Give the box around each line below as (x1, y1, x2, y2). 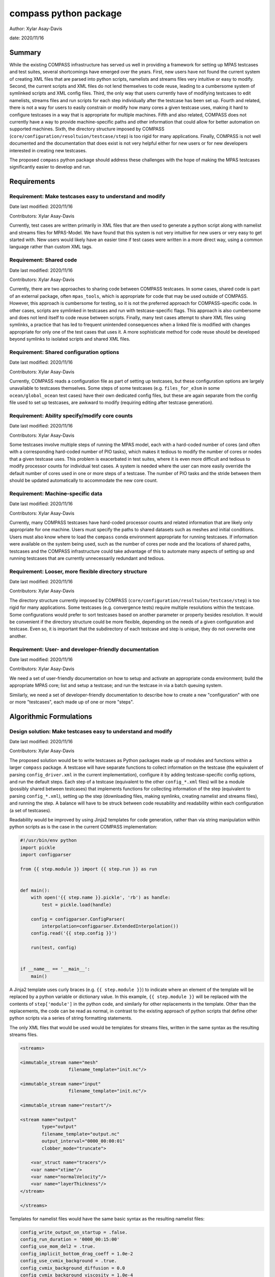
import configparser (20, 852, 71, 858)
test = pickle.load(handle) (41, 902, 112, 908)
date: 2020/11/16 (9, 35, 44, 41)
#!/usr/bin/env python (20, 838, 77, 843)
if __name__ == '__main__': (20, 966, 90, 972)
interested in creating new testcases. (9, 147, 87, 153)
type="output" (41, 1124, 77, 1130)
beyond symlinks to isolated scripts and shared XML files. (9, 336, 131, 342)
